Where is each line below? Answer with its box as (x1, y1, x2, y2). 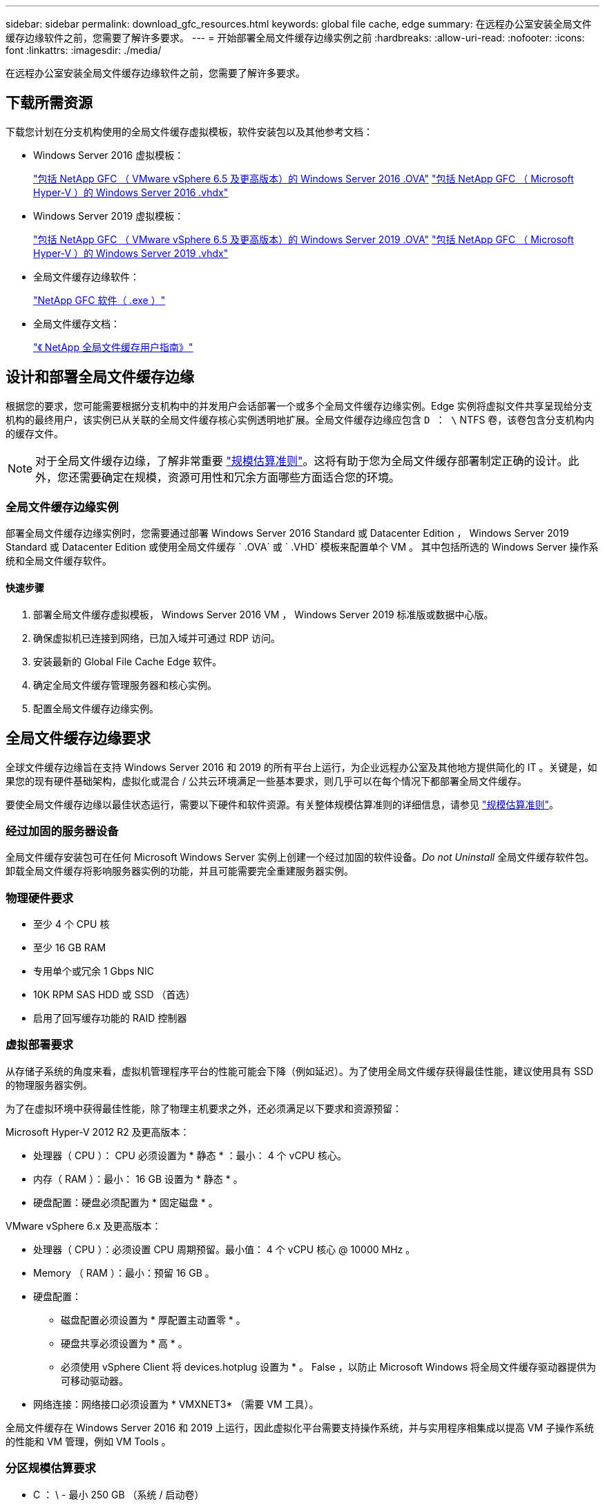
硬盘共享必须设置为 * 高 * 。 (61, 1337, 188, 1349)
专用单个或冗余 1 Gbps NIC (33, 965, 155, 977)
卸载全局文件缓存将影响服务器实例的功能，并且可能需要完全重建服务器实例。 (6, 865, 354, 877)
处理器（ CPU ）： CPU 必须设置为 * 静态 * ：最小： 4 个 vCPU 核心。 (33, 1149, 347, 1161)
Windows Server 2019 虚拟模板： (33, 209, 184, 222)
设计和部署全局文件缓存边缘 (6, 368, 194, 386)
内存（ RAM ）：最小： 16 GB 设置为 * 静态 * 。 (33, 1172, 243, 1185)
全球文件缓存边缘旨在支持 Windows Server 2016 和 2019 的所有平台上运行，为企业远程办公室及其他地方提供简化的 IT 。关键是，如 (6, 761, 597, 773)
